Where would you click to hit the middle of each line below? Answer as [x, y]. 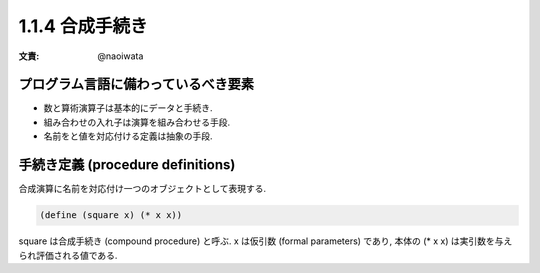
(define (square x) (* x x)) [111, 215]
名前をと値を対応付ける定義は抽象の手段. [128, 136]
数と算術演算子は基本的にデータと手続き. [128, 108]
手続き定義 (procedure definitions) [127, 165]
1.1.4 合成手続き [83, 26]
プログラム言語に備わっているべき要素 [136, 84]
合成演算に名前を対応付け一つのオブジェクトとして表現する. [142, 189]
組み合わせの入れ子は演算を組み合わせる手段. [137, 122]
